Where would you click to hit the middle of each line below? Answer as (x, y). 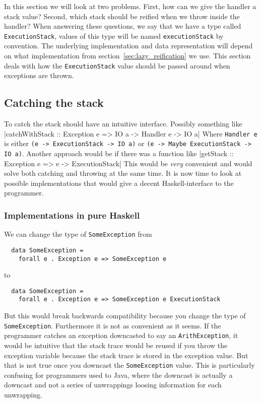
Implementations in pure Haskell (72, 215)
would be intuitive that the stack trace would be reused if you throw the (116, 345)
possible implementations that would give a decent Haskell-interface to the (119, 183)
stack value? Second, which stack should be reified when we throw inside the (122, 16)
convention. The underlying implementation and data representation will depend (128, 46)
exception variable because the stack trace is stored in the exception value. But (126, 355)
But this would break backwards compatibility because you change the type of (125, 316)
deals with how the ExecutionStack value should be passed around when (117, 65)
